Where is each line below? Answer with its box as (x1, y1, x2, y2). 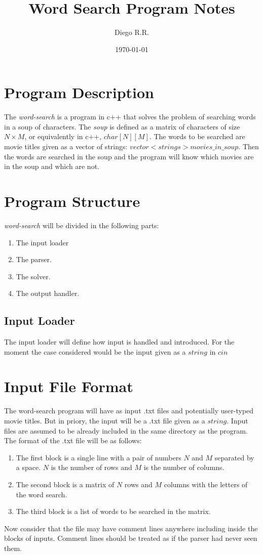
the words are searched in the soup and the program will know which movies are (4, 151, 254, 161)
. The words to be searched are (149, 131, 245, 142)
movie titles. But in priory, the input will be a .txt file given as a (4, 415, 205, 426)
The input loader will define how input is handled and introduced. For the (4, 336, 235, 347)
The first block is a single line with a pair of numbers (16, 452, 181, 462)
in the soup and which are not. (4, 161, 99, 172)
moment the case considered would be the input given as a (4, 346, 186, 357)
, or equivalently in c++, (24, 131, 102, 142)
